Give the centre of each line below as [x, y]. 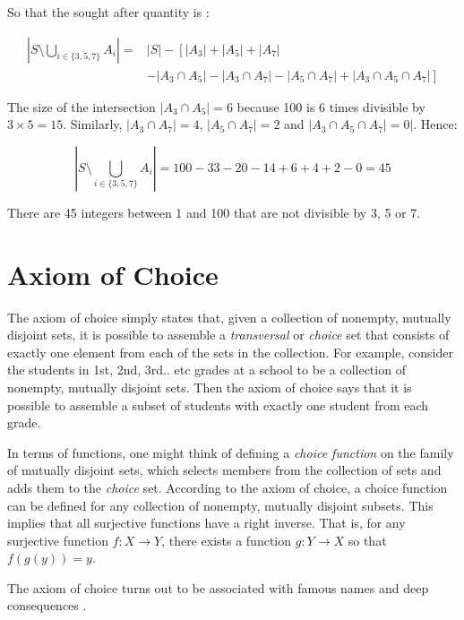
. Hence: [435, 124]
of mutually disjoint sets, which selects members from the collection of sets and [224, 470]
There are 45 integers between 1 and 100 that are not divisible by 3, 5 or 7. [214, 212]
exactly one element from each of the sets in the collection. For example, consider [230, 352]
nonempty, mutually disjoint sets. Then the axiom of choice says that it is [210, 387]
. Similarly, [93, 124]
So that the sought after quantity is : [108, 12]
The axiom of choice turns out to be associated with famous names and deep [218, 587]
